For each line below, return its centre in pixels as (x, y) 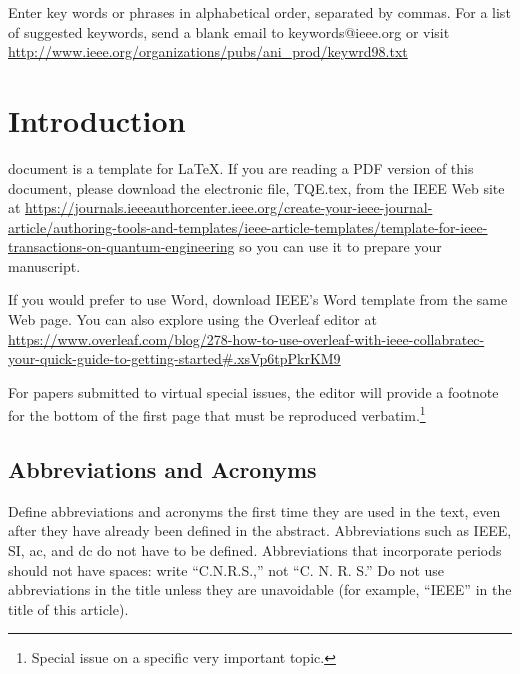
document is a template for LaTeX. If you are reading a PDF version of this (241, 167)
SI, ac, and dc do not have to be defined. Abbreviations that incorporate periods (255, 550)
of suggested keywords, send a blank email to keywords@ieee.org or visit (229, 31)
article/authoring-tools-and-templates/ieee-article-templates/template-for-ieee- (248, 226)
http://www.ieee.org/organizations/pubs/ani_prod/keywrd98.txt (208, 51)
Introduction (97, 119)
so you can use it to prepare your (340, 246)
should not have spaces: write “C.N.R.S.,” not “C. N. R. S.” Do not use (226, 569)
